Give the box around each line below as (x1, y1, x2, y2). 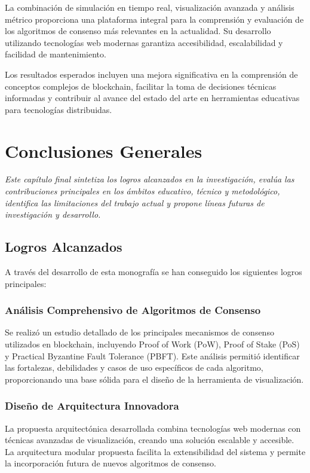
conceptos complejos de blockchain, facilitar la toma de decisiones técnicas (5, 80, 277, 92)
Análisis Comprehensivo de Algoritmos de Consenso (5, 303, 261, 318)
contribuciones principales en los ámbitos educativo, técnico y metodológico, (5, 185, 280, 197)
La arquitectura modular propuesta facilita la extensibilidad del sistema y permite (5, 445, 306, 457)
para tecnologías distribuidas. (5, 103, 112, 115)
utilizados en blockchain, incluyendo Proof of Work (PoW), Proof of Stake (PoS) (5, 338, 300, 350)
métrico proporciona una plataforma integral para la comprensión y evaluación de (5, 13, 304, 25)
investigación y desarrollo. (5, 208, 101, 221)
